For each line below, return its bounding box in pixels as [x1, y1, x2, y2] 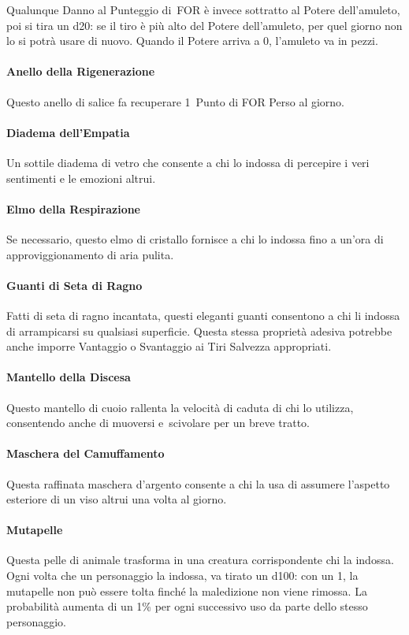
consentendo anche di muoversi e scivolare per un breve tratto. [6, 414, 310, 431]
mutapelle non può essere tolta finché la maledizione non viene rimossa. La [6, 582, 367, 599]
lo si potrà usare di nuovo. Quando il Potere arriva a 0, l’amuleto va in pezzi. [6, 32, 378, 49]
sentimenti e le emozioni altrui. [6, 169, 156, 186]
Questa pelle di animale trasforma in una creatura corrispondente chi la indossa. [6, 551, 394, 568]
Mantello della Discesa [6, 369, 131, 385]
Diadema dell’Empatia [6, 124, 130, 140]
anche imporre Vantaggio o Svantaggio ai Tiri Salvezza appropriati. [6, 338, 332, 355]
